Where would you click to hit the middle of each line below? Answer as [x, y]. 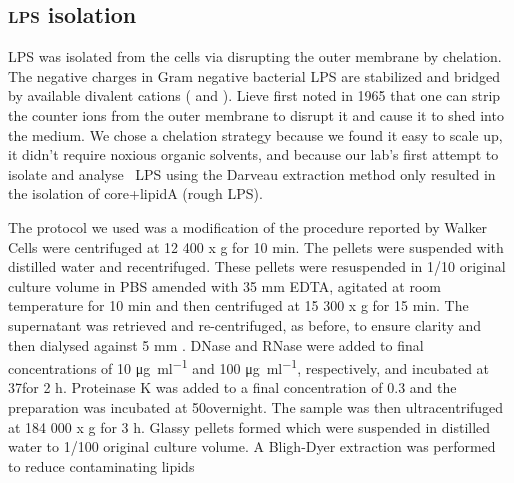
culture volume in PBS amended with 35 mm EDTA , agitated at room [224, 285]
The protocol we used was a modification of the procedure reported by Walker [248, 226]
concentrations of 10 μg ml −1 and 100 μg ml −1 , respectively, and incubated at [249, 366]
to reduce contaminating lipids [101, 465]
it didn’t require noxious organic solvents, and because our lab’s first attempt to [253, 154]
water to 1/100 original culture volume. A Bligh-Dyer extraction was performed [252, 446]
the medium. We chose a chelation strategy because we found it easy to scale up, [255, 134]
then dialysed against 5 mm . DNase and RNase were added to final [216, 344]
